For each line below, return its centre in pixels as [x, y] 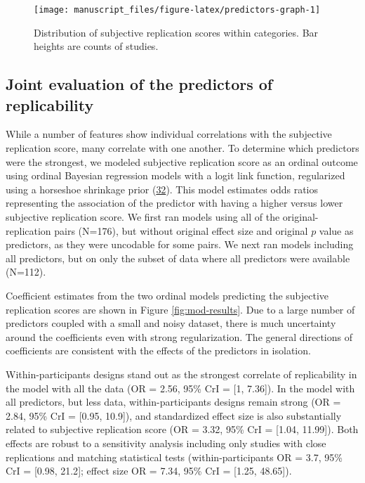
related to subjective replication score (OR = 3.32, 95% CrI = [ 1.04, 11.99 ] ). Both [182, 429]
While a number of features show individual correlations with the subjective [169, 134]
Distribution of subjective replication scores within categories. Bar [176, 32]
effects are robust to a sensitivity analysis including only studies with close [166, 443]
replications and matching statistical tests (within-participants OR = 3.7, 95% [174, 457]
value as [336, 230]
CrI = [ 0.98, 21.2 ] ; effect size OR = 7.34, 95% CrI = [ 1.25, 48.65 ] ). [149, 471]
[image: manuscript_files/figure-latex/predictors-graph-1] [177, 10]
